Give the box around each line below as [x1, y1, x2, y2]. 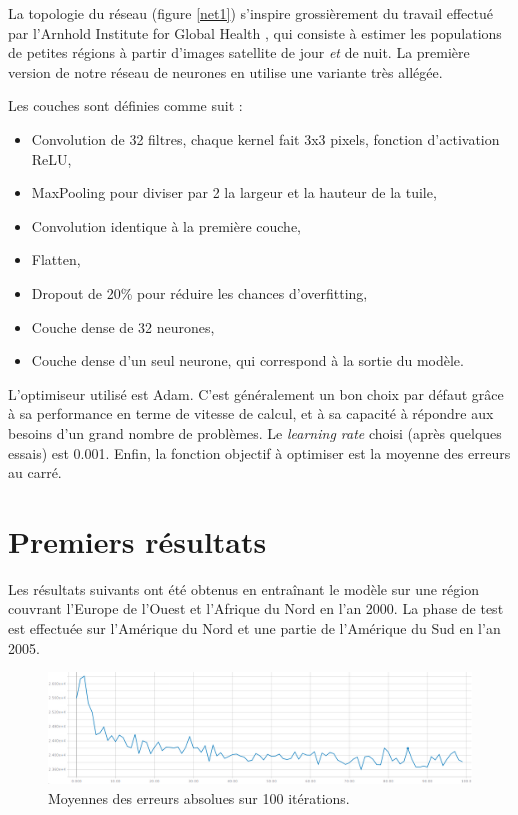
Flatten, [31, 249, 81, 270]
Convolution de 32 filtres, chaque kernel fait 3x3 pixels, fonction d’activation [31, 128, 500, 149]
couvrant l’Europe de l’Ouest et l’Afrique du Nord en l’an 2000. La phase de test [8, 598, 504, 619]
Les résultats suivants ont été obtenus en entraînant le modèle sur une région [8, 578, 480, 599]
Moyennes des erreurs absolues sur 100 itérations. [48, 787, 350, 808]
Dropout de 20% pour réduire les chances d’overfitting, [31, 282, 368, 303]
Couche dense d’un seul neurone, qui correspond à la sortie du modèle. [31, 350, 464, 371]
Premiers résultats [8, 520, 267, 561]
